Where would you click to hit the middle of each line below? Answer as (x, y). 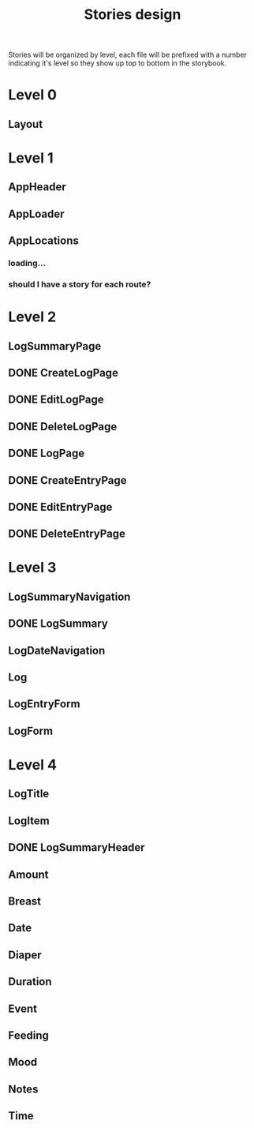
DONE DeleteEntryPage (67, 534)
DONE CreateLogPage (63, 373)
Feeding (29, 1035)
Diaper (25, 955)
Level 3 (32, 568)
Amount (28, 874)
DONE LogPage (47, 453)
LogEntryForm (44, 704)
